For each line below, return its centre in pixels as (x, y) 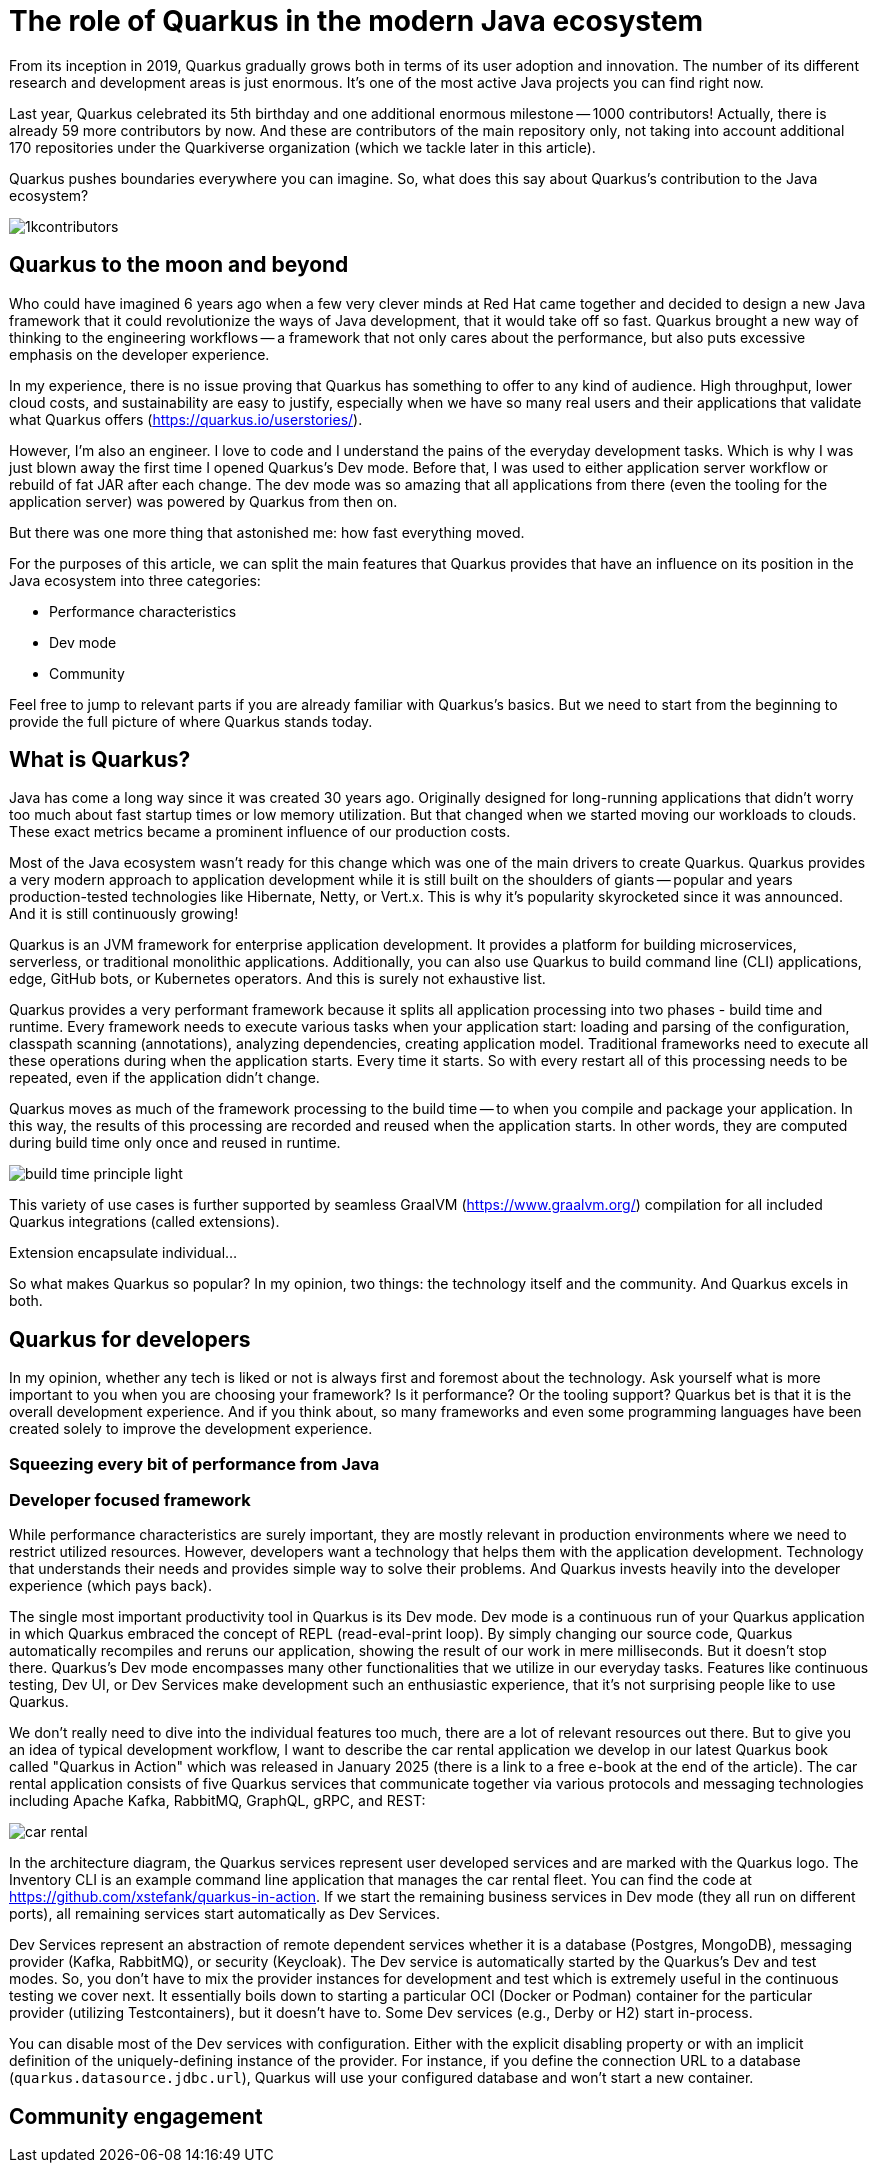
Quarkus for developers (130, 1339)
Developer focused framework (130, 1500)
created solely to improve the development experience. (191, 1429)
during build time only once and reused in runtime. (175, 1143)
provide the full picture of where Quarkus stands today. (191, 721)
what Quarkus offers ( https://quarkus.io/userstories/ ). (186, 419)
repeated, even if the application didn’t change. (164, 1078)
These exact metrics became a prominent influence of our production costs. (260, 832)
